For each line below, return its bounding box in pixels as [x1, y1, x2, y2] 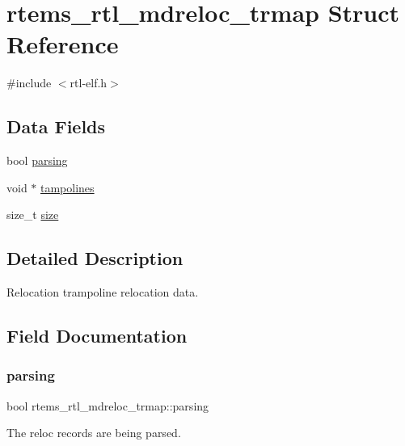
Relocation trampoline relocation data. [6, 284, 199, 301]
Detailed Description [6, 246, 184, 271]
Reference [6, 27, 119, 61]
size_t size [6, 206, 59, 223]
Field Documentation [6, 323, 188, 348]
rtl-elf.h [70, 74, 108, 91]
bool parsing [6, 152, 68, 169]
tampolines [40, 179, 95, 196]
